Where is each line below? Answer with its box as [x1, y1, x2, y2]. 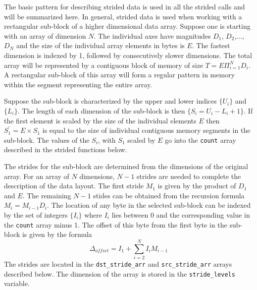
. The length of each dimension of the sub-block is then [17, 105, 185, 116]
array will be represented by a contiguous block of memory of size [4, 59, 204, 70]
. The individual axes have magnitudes [94, 30, 211, 41]
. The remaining [22, 190, 71, 200]
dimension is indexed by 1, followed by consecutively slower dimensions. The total [4, 50, 252, 60]
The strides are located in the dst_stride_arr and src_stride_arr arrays [4, 258, 232, 269]
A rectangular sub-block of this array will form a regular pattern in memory [4, 69, 235, 80]
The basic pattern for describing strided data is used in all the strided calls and [4, 1, 245, 11]
